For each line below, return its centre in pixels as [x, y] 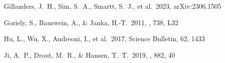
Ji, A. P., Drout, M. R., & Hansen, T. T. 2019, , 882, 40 [89, 55]
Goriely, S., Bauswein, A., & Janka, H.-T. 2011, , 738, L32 [91, 22]
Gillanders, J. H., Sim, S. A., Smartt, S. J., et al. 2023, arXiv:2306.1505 [112, 6]
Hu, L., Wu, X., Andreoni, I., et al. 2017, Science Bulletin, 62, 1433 [104, 39]
